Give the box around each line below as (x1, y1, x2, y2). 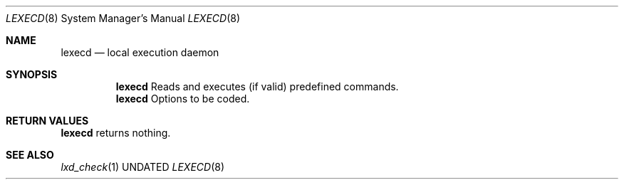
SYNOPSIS (6, 68, 58, 80)
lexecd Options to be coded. (115, 92, 250, 105)
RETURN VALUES (6, 115, 89, 127)
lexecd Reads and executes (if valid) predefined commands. (115, 80, 399, 92)
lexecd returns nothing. (61, 127, 171, 139)
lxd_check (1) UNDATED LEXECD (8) (61, 161, 225, 173)
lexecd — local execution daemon (61, 46, 219, 58)
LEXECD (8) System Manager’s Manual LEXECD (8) (6, 12, 241, 24)
